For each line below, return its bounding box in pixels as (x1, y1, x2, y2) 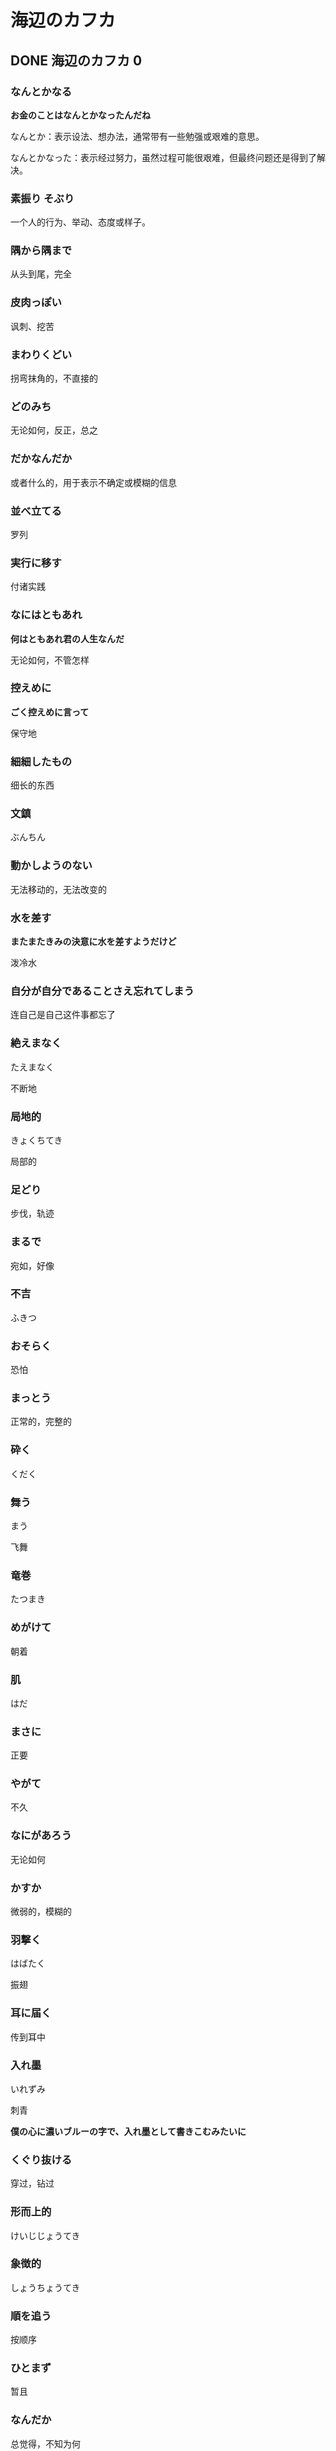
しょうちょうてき (10, 2281, 81, 2293)
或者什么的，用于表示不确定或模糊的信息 (10, 476, 177, 488)
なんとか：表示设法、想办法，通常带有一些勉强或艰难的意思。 (10, 130, 265, 142)
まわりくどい (10, 347, 73, 361)
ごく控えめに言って (10, 706, 90, 718)
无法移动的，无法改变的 (10, 883, 107, 895)
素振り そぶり (10, 191, 75, 205)
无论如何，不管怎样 (10, 654, 90, 666)
